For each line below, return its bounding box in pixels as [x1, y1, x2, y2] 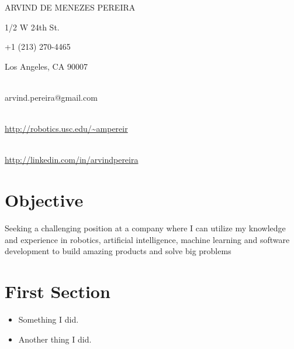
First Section [5, 279, 110, 303]
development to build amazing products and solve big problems [5, 245, 231, 257]
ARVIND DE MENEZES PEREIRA [5, 1, 136, 13]
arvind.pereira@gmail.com [5, 91, 98, 103]
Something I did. [18, 313, 79, 325]
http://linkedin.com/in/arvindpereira [5, 153, 139, 166]
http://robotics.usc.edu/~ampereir [5, 122, 128, 135]
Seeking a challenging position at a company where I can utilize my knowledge [5, 222, 286, 234]
